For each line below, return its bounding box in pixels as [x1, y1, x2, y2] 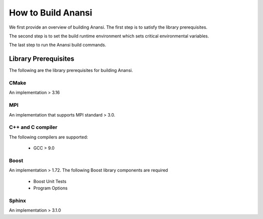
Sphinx [9, 197, 26, 204]
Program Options [33, 185, 68, 191]
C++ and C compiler [9, 124, 58, 131]
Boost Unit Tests [33, 178, 67, 184]
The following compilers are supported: [9, 134, 88, 140]
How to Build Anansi [9, 7, 93, 18]
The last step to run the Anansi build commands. [9, 42, 107, 48]
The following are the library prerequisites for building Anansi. [9, 67, 133, 73]
